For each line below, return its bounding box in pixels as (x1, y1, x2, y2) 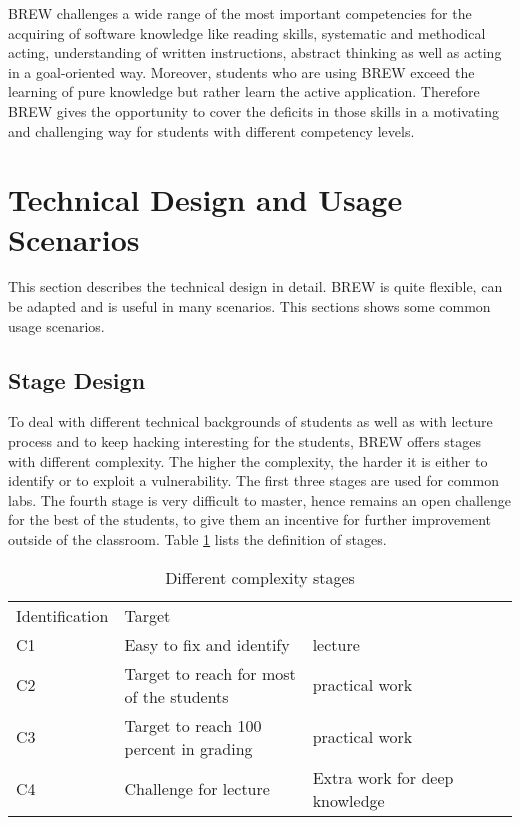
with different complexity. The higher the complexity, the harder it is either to (8, 450, 488, 471)
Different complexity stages (165, 565, 355, 589)
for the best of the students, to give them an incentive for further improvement (8, 509, 492, 530)
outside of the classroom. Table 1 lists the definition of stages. (8, 529, 387, 550)
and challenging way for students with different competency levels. (8, 120, 415, 141)
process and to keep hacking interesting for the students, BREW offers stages (8, 431, 482, 452)
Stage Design (8, 364, 146, 395)
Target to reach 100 (124, 713, 262, 737)
